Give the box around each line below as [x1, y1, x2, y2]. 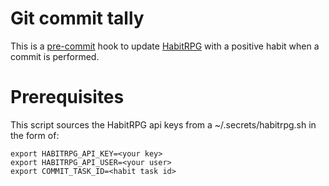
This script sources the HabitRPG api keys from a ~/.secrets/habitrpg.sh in [10, 118, 317, 131]
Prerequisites [10, 86, 125, 109]
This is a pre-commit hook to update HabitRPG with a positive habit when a [10, 40, 320, 52]
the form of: [10, 129, 60, 141]
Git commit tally [10, 7, 145, 30]
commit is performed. [10, 50, 100, 62]
